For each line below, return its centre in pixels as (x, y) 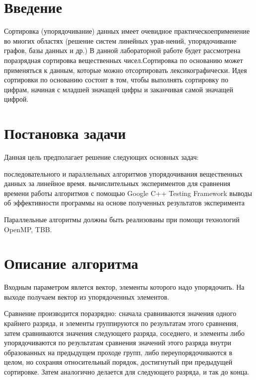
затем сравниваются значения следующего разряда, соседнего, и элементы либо (124, 333)
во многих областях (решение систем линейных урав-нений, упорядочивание (120, 40)
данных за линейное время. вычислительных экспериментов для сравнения (117, 183)
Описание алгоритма (71, 263)
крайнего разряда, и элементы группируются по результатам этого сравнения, (121, 323)
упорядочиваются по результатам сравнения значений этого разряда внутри (118, 343)
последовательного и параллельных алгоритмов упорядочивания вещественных (123, 173)
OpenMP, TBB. (28, 229)
